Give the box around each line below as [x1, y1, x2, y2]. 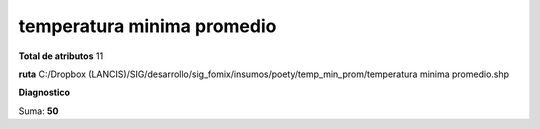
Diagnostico [18, 86, 70, 99]
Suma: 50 [18, 105, 59, 117]
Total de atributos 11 [18, 50, 104, 62]
